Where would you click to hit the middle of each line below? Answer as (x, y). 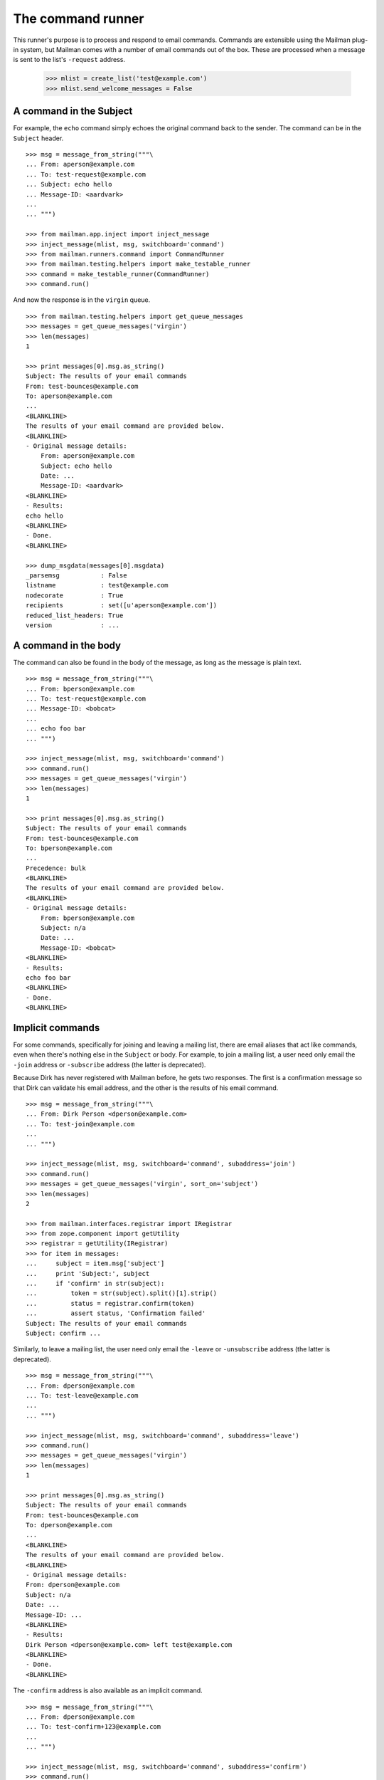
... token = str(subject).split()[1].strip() (121, 1293)
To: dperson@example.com (69, 1525)
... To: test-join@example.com (80, 1124)
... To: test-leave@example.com (82, 1395)
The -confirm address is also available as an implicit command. (108, 1690)
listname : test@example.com (97, 585)
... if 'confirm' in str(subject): (95, 1284)
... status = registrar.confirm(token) (110, 1303)
